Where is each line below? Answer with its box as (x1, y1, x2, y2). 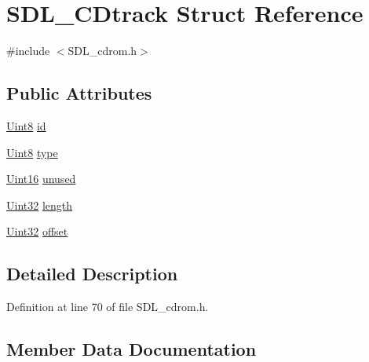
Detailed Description (6, 261, 178, 286)
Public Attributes (6, 81, 152, 105)
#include (6, 42, 50, 59)
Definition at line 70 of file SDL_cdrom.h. (6, 298, 209, 315)
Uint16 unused (6, 170, 76, 187)
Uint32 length (6, 196, 73, 213)
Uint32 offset (6, 223, 68, 240)
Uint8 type (6, 144, 58, 160)
